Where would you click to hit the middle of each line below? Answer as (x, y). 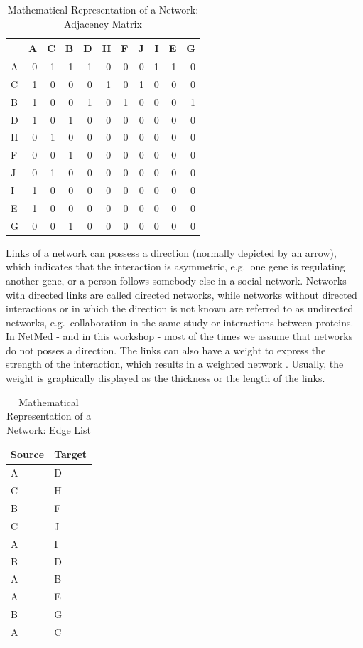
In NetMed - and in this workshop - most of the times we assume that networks (179, 336)
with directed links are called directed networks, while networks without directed (181, 294)
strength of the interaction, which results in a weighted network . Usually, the (175, 364)
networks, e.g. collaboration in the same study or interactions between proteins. (180, 322)
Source (28, 454)
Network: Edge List (49, 429)
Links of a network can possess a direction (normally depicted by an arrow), (171, 252)
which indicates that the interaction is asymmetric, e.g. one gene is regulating (175, 266)
